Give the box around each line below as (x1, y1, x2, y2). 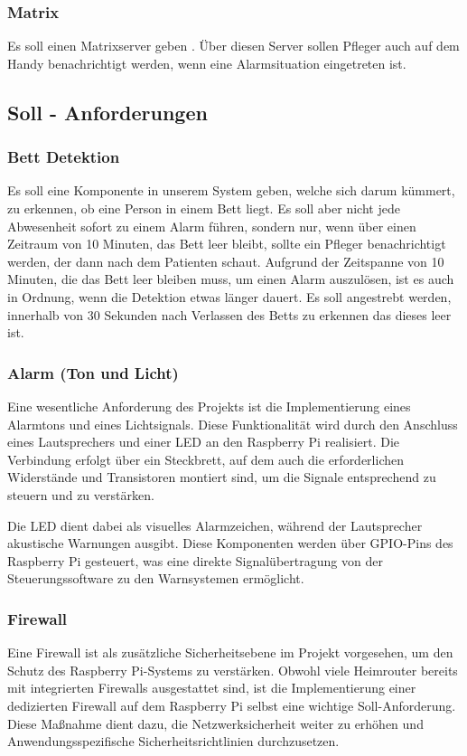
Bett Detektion (7, 146, 120, 168)
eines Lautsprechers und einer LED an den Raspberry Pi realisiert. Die (7, 432, 400, 451)
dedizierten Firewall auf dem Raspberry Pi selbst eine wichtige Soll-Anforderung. (7, 695, 456, 714)
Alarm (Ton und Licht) (7, 361, 179, 383)
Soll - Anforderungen (7, 98, 208, 126)
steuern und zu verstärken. (7, 485, 154, 504)
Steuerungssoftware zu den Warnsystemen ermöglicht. (7, 569, 304, 588)
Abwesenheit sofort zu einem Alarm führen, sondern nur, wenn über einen (7, 216, 416, 235)
